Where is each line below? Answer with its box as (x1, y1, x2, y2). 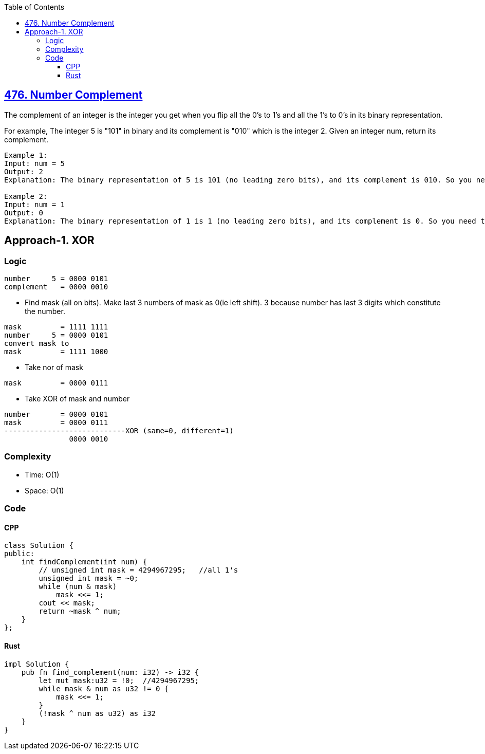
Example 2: (4, 192, 48, 200)
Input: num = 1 (4, 200, 65, 209)
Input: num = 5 (4, 159, 65, 168)
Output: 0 (4, 208, 43, 217)
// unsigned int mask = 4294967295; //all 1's (39, 566, 238, 575)
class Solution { (4, 541, 73, 550)
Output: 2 (4, 167, 43, 176)
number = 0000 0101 (4, 410, 108, 419)
